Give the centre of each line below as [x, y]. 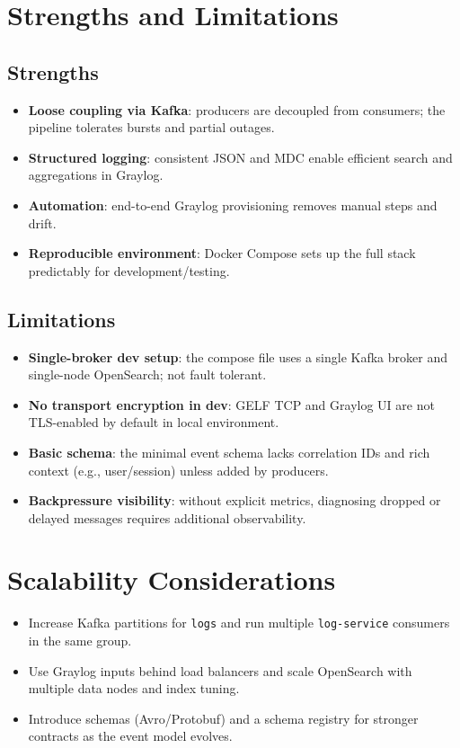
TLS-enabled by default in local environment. [154, 422]
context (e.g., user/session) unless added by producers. [178, 470]
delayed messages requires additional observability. [167, 517]
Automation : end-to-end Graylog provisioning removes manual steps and [233, 205]
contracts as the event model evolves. [130, 736]
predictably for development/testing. [129, 270]
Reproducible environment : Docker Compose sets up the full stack [222, 253]
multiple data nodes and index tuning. [134, 688]
